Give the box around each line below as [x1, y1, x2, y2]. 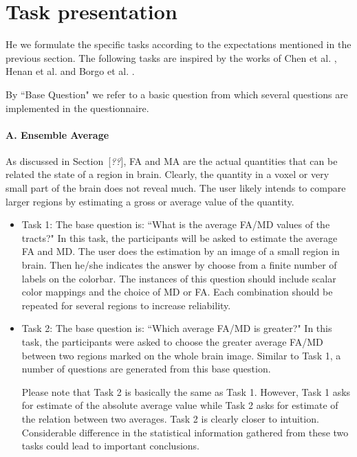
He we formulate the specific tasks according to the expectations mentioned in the [6, 37, 351, 52]
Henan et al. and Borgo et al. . [6, 64, 135, 78]
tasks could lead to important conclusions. [21, 438, 199, 453]
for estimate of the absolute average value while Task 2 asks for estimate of [21, 398, 338, 412]
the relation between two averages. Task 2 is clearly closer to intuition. [21, 411, 319, 425]
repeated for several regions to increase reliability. [21, 298, 231, 312]
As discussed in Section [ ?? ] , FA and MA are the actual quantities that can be [6, 153, 338, 168]
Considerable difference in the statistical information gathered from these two [21, 425, 349, 439]
